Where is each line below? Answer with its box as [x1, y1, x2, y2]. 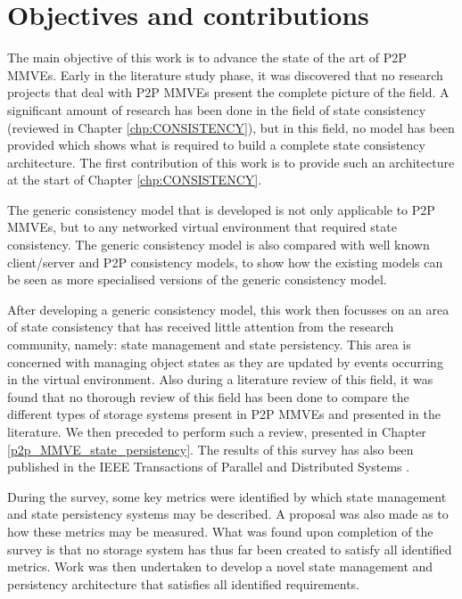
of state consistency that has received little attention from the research [7, 317, 394, 336]
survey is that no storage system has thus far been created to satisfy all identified [7, 539, 452, 558]
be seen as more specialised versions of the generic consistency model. [7, 270, 387, 289]
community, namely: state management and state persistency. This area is [7, 335, 411, 354]
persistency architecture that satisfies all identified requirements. [7, 574, 359, 593]
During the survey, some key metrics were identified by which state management [7, 487, 447, 505]
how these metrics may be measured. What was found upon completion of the [7, 521, 433, 540]
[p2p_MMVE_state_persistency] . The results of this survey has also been [7, 439, 414, 458]
